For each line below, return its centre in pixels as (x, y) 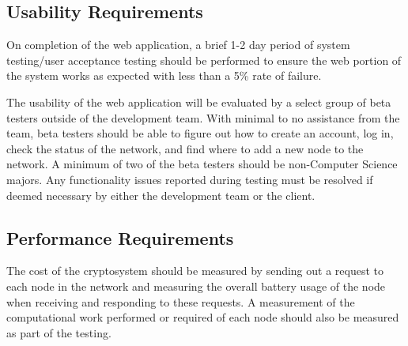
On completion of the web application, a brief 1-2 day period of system (178, 45)
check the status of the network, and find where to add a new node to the (185, 148)
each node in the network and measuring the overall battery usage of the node (196, 286)
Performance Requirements (120, 237)
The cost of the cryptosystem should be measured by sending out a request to (195, 271)
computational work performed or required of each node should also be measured (203, 317)
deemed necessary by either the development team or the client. (161, 195)
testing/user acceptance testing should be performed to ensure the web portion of (204, 60)
